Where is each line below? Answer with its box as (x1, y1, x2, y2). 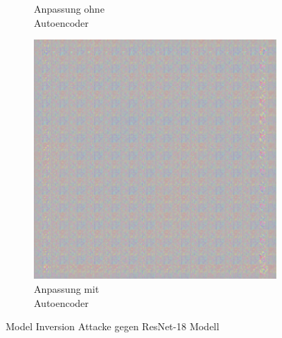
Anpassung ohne (34, 1, 105, 16)
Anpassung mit (34, 282, 99, 296)
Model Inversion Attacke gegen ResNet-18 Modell (6, 319, 219, 334)
